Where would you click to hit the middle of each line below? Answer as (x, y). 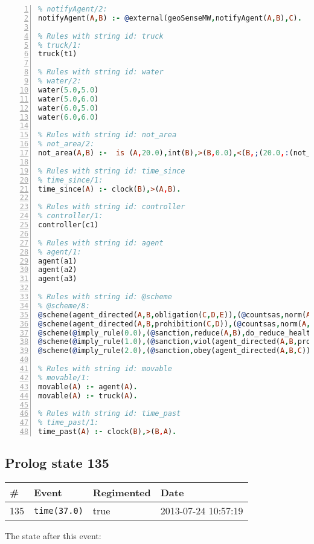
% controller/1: (71, 216)
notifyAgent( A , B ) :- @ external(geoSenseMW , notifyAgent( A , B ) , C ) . (170, 18)
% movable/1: (64, 377)
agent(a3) (58, 279)
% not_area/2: (66, 144)
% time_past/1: (69, 423)
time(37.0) (59, 510)
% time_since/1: (71, 180)
